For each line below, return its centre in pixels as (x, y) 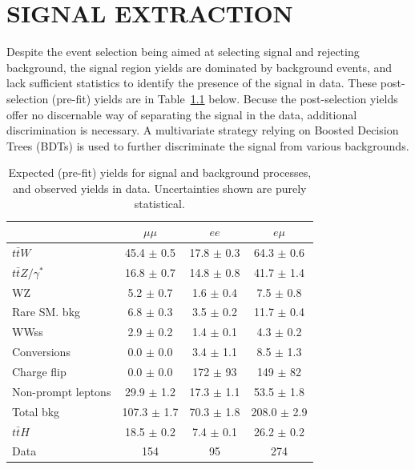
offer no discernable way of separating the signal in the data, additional (182, 114)
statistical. (159, 204)
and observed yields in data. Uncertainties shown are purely (160, 188)
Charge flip (39, 371)
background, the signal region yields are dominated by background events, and (199, 67)
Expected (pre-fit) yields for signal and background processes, (160, 172)
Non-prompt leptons (62, 391)
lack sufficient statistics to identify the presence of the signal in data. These (192, 83)
